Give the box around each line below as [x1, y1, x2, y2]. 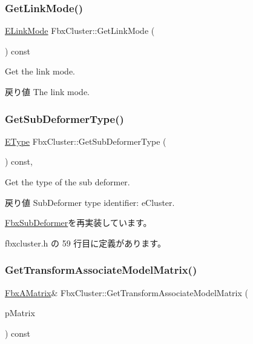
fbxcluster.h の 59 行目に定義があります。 [5, 236, 166, 249]
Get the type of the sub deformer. [5, 176, 130, 188]
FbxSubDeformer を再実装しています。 [5, 216, 152, 229]
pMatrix [5, 306, 35, 319]
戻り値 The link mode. [5, 85, 90, 98]
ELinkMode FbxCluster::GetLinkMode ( [5, 24, 155, 37]
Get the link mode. [5, 65, 75, 78]
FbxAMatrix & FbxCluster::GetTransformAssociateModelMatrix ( [5, 286, 248, 299]
